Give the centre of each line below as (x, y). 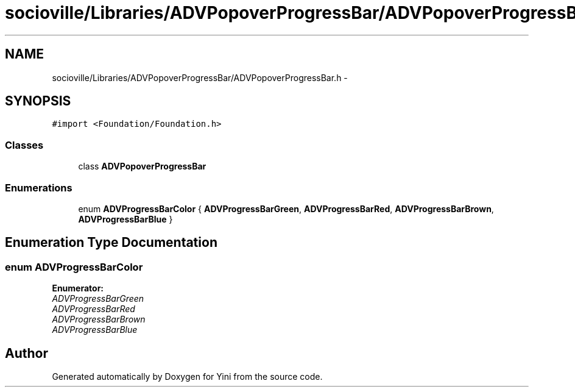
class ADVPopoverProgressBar (142, 166)
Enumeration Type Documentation (111, 243)
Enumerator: (78, 288)
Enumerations (39, 187)
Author (26, 353)
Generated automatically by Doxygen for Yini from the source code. (187, 376)
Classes (24, 145)
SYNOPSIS (38, 101)
